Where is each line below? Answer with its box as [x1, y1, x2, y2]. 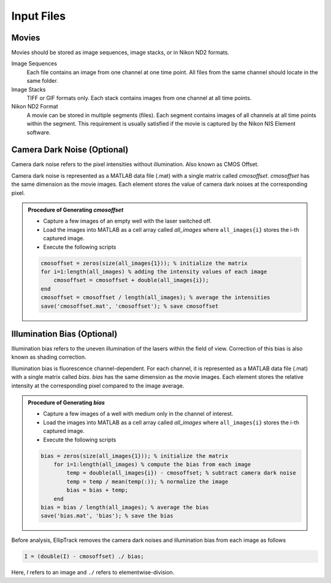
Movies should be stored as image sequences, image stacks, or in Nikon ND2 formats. [11, 49, 230, 56]
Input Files [11, 9, 66, 23]
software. [26, 129, 51, 136]
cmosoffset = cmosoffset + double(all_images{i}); [53, 276, 209, 284]
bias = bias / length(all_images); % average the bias [40, 503, 209, 511]
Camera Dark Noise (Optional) [11, 145, 129, 155]
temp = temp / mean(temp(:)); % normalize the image [66, 478, 229, 485]
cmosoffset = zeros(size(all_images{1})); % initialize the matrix [40, 259, 248, 267]
